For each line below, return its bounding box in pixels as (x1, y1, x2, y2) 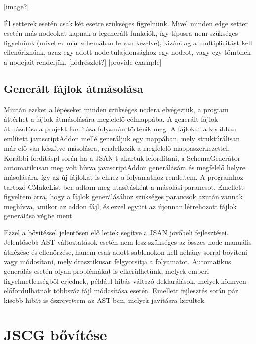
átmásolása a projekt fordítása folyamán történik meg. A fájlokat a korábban (4, 123, 237, 133)
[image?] (4, 1, 29, 11)
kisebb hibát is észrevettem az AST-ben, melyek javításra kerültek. (4, 295, 206, 305)
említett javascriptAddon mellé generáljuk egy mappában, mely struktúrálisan (4, 133, 240, 143)
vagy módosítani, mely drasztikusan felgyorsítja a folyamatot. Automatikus (4, 256, 231, 266)
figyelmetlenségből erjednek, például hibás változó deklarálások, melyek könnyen (4, 275, 246, 286)
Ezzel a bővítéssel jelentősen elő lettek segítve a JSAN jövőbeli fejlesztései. (4, 227, 229, 237)
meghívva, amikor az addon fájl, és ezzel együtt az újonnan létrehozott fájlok (4, 201, 237, 211)
